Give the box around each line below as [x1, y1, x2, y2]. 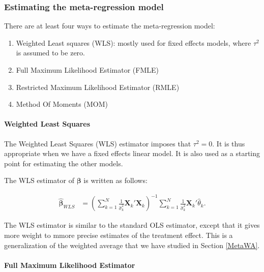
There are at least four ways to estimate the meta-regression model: [4, 20, 215, 31]
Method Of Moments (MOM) [16, 99, 108, 109]
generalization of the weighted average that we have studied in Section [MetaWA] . [4, 239, 260, 250]
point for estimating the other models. [4, 158, 123, 168]
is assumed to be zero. [16, 47, 85, 58]
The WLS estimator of [4, 175, 74, 186]
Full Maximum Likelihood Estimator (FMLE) [16, 65, 159, 75]
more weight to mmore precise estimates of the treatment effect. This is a [4, 230, 233, 240]
